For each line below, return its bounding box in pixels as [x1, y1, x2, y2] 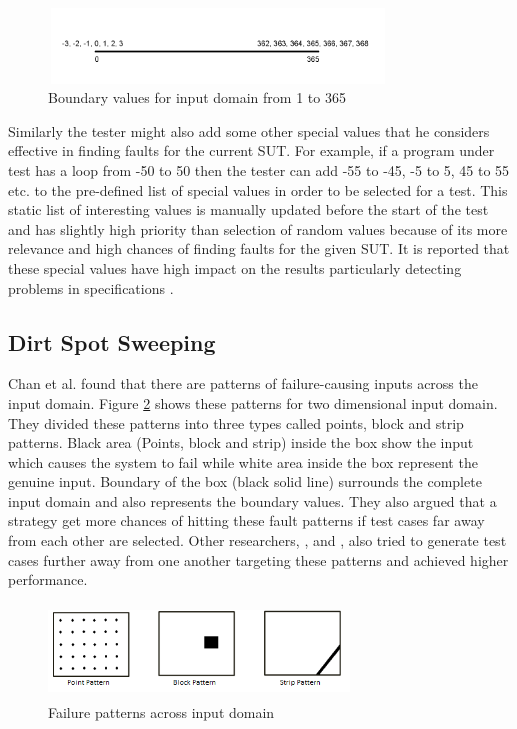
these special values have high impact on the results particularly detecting [8, 257, 462, 278]
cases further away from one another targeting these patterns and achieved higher [8, 549, 509, 570]
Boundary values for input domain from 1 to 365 [48, 87, 346, 108]
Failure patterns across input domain [48, 701, 275, 722]
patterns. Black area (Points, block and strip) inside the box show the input [8, 432, 474, 453]
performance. [8, 569, 88, 590]
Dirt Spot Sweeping [8, 326, 216, 357]
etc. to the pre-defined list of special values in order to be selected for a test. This [8, 179, 508, 200]
